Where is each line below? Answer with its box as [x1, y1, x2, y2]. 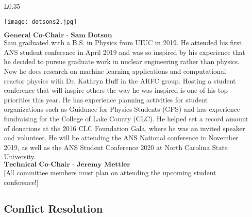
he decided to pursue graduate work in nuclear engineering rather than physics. [4, 56, 240, 67]
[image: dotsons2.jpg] [4, 18, 77, 25]
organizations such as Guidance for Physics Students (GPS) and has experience [4, 104, 240, 114]
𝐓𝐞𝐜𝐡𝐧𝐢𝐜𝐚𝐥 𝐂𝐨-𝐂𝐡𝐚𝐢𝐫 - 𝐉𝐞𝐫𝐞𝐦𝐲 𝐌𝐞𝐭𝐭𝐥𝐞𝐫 [4, 161, 130, 168]
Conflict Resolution [4, 200, 103, 216]
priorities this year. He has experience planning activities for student [4, 94, 208, 104]
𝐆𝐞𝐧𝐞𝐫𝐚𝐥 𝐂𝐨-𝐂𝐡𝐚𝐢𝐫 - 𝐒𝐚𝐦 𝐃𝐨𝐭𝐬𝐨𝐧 [4, 32, 112, 39]
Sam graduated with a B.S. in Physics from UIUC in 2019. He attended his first [4, 37, 242, 48]
